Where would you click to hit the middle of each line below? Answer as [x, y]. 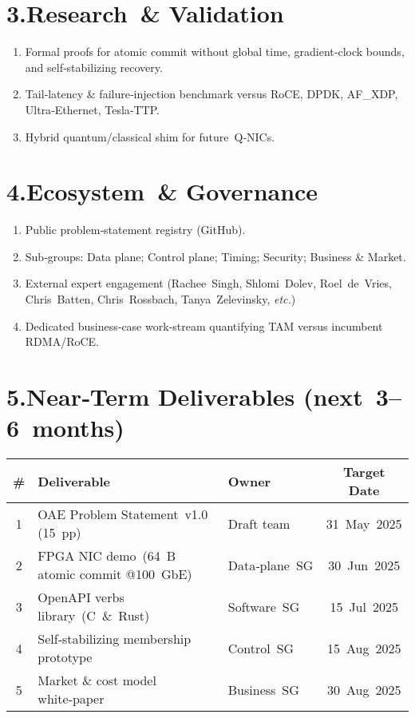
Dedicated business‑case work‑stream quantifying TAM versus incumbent [204, 325]
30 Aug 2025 [364, 689]
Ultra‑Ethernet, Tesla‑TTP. [92, 109]
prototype [65, 657]
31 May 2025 [364, 523]
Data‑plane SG [271, 565]
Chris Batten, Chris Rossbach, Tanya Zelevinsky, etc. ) [160, 299]
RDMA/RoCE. [62, 341]
